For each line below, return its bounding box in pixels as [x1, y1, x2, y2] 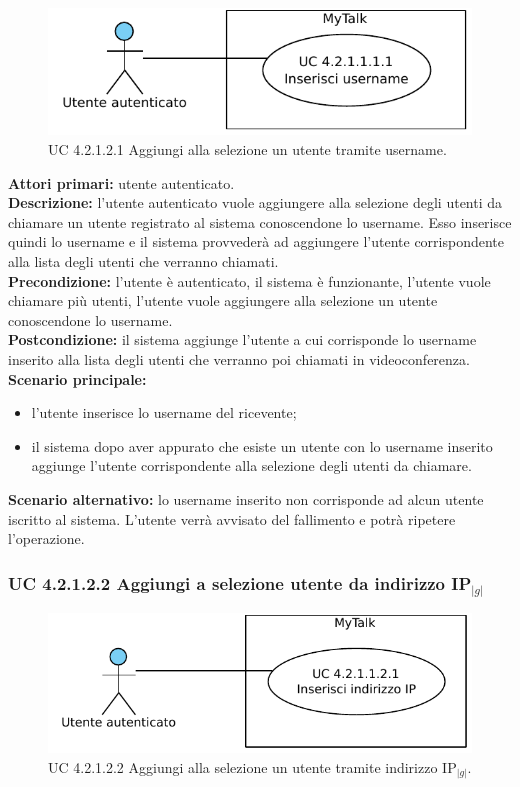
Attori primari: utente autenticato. [8, 172, 235, 193]
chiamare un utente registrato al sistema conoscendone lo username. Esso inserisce [8, 211, 512, 232]
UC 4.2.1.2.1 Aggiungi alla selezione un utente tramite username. [48, 139, 447, 159]
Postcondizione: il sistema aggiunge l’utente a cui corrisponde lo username [8, 329, 477, 350]
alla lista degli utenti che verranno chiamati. [8, 250, 279, 271]
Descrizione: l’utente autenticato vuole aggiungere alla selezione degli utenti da [8, 192, 503, 213]
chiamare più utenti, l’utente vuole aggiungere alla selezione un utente [8, 290, 438, 311]
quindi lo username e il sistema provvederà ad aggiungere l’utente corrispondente [8, 231, 504, 252]
